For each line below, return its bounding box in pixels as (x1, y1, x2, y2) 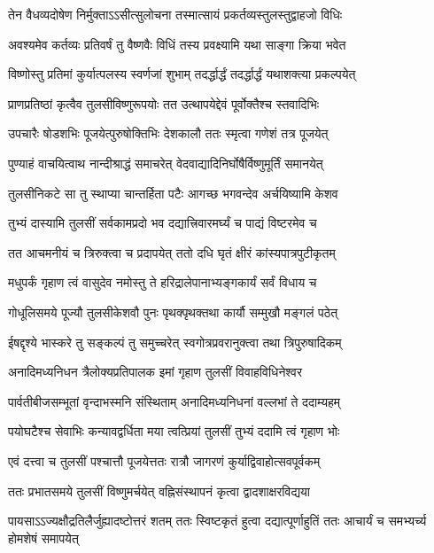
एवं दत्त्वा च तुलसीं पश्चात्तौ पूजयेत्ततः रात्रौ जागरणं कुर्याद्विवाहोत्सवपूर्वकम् (8, 451, 321, 470)
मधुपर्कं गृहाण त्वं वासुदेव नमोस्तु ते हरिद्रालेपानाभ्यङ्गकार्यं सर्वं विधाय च (8, 273, 317, 292)
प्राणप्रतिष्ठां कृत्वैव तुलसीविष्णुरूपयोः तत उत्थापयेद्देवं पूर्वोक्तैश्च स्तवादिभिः (8, 94, 320, 113)
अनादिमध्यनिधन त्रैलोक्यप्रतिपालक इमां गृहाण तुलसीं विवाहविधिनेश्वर (8, 362, 303, 381)
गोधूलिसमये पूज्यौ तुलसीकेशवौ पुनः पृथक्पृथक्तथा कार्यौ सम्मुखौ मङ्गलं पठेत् (8, 302, 338, 321)
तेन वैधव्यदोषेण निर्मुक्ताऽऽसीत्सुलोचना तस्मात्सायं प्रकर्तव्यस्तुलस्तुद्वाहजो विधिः (8, 5, 343, 23)
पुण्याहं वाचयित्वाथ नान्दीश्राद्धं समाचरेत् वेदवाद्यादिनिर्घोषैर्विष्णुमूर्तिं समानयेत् (8, 153, 323, 172)
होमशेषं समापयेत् (8, 528, 79, 547)
